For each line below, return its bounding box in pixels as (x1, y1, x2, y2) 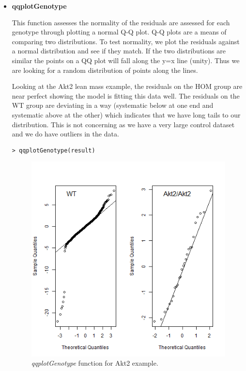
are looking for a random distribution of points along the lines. (12, 65, 198, 75)
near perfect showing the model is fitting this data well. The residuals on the (12, 90, 240, 101)
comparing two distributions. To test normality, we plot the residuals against (12, 36, 240, 46)
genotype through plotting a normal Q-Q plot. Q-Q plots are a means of (12, 27, 227, 37)
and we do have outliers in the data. (12, 129, 119, 139)
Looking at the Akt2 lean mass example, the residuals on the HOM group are (12, 81, 243, 91)
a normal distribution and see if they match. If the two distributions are (12, 46, 226, 56)
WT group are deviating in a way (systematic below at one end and (12, 100, 214, 110)
